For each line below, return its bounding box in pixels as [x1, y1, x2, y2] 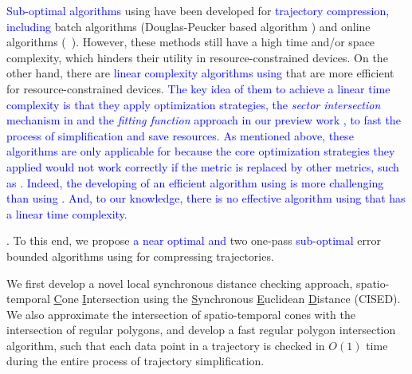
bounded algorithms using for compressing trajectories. [6, 247, 274, 264]
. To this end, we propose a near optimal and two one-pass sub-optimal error [6, 232, 381, 249]
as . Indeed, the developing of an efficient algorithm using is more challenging [6, 174, 384, 191]
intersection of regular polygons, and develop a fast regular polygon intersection [6, 321, 396, 338]
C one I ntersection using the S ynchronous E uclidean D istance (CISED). [53, 290, 401, 307]
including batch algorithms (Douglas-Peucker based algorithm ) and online [6, 18, 371, 34]
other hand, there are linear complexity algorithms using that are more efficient [6, 65, 394, 81]
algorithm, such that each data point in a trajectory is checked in [6, 337, 325, 353]
